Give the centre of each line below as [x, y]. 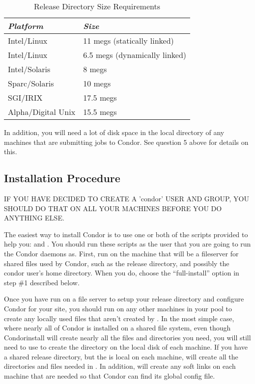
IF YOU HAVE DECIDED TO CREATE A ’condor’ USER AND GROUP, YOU [127, 198]
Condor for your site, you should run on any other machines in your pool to [118, 308]
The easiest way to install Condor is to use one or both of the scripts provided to [126, 234]
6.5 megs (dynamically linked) [135, 55]
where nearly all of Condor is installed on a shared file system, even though [117, 328]
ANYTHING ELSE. [34, 218]
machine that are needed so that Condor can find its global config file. [110, 376]
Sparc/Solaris [31, 83]
